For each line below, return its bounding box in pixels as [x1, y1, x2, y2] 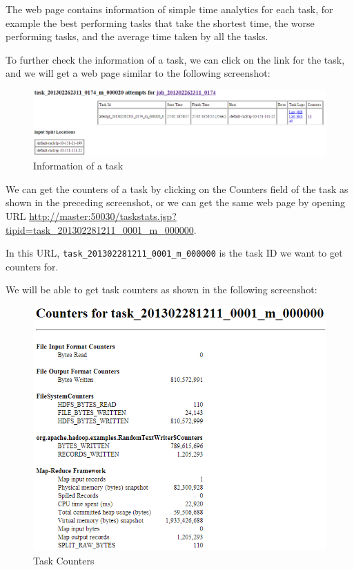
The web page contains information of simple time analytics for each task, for [6, 2, 333, 16]
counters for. [6, 259, 59, 273]
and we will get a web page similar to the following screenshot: [6, 66, 271, 80]
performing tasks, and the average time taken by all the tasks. [6, 29, 268, 44]
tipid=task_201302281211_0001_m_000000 [6, 222, 194, 237]
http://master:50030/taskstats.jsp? [29, 208, 177, 223]
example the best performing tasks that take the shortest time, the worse [6, 15, 315, 30]
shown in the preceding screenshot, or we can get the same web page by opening [6, 195, 345, 210]
